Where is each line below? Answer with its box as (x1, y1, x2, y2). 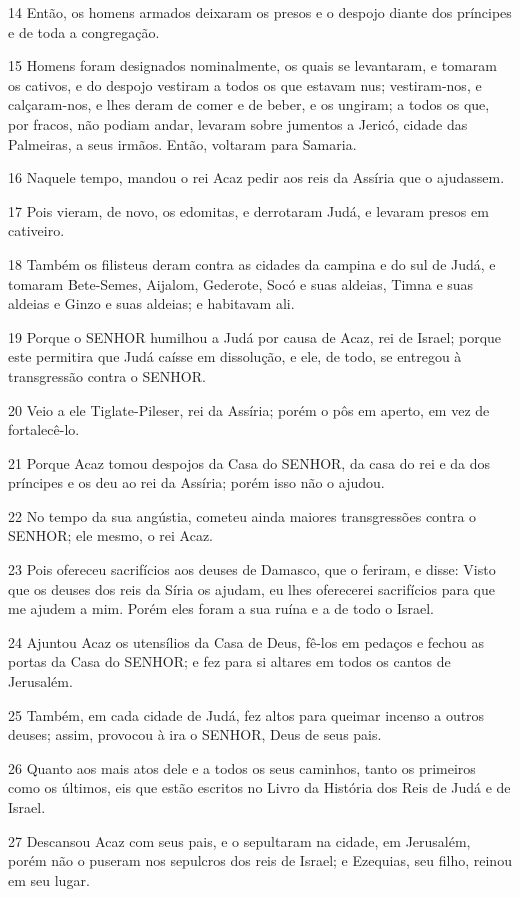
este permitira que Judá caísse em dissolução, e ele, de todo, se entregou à (8, 346, 462, 367)
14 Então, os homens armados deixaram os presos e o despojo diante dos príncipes (8, 2, 512, 22)
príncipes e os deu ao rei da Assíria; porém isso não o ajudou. (8, 472, 385, 493)
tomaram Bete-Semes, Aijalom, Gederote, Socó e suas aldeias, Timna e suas (8, 273, 474, 294)
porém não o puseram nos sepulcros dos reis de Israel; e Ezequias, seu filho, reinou (8, 850, 512, 871)
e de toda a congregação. (8, 21, 160, 42)
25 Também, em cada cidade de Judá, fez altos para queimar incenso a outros (8, 704, 485, 725)
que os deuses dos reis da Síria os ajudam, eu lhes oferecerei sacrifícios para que (8, 578, 495, 599)
